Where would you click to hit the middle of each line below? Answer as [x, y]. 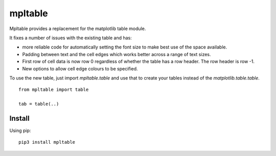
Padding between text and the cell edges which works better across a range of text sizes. [117, 54]
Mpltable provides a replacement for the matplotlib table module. [78, 29]
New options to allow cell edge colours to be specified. [80, 68]
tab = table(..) [39, 104]
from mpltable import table [54, 90]
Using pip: [20, 131]
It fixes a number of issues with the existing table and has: [71, 38]
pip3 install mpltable [47, 142]
